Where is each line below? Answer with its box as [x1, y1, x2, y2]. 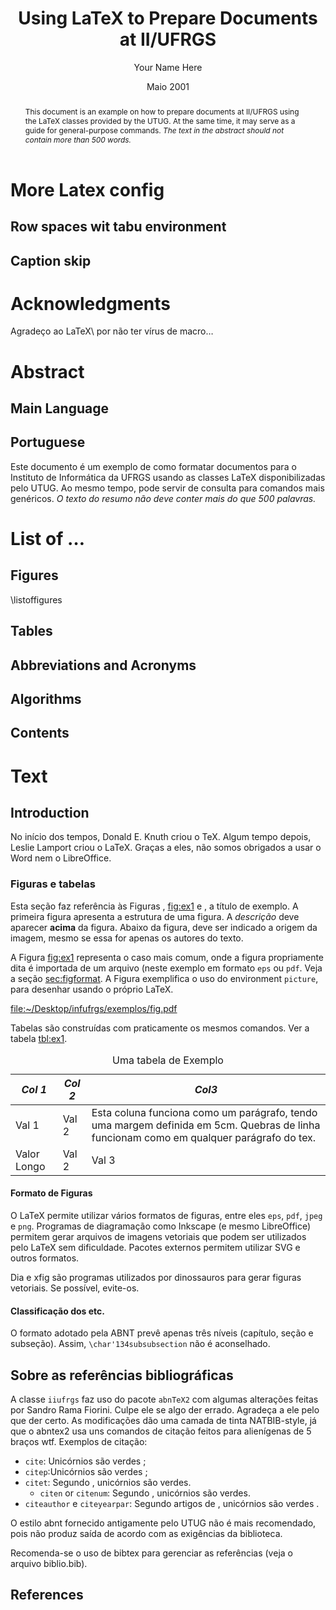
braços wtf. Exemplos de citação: [10, 1435, 148, 1447]
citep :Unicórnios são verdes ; [24, 1465, 148, 1477]
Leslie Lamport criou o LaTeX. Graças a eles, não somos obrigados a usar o [10, 842, 322, 854]
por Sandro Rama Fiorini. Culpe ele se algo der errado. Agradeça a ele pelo [10, 1403, 320, 1416]
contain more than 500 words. [24, 134, 132, 145]
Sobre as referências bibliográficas [10, 1367, 234, 1384]
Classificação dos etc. [10, 1305, 105, 1317]
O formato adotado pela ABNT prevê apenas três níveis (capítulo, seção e [10, 1327, 314, 1339]
